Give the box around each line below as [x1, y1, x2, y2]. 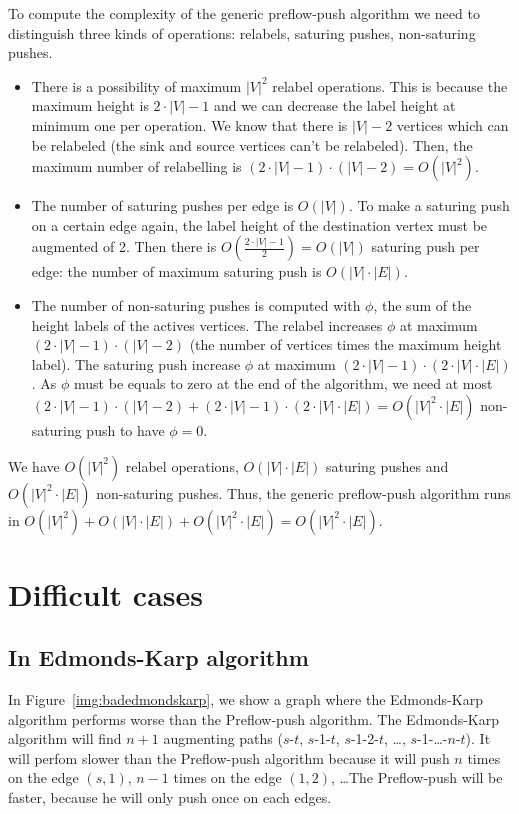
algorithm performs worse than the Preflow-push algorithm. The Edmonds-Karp [8, 708, 500, 729]
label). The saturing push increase [31, 353, 241, 374]
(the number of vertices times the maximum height [189, 334, 502, 355]
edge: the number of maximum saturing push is [31, 261, 322, 282]
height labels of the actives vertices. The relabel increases [31, 314, 383, 335]
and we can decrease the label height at [213, 95, 456, 116]
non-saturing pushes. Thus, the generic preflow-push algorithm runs [96, 482, 511, 503]
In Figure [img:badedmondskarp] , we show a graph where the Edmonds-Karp [8, 689, 483, 710]
